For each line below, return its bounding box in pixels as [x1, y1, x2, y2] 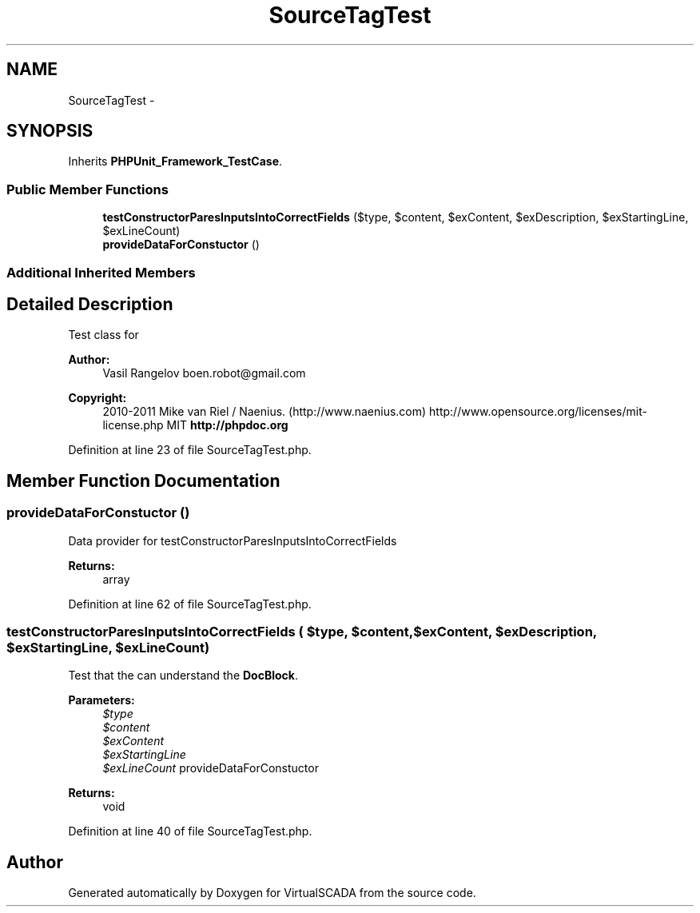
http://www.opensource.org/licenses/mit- [429, 405, 647, 419]
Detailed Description [6, 293, 173, 314]
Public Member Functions [6, 181, 169, 197]
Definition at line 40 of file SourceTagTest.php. [68, 824, 312, 839]
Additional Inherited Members [6, 264, 196, 281]
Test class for [68, 328, 139, 342]
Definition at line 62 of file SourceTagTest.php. [68, 596, 312, 611]
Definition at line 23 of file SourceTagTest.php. [68, 443, 312, 457]
